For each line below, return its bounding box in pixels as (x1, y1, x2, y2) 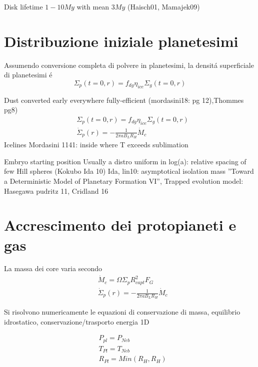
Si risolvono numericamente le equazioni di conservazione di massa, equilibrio (4, 307, 240, 317)
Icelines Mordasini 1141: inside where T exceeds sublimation (4, 139, 188, 150)
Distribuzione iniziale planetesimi (4, 30, 238, 51)
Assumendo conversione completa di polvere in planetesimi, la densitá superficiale (4, 59, 254, 70)
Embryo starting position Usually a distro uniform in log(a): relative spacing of (4, 156, 246, 166)
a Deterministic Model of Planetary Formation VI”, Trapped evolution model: (4, 175, 243, 186)
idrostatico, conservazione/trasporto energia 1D (4, 316, 149, 327)
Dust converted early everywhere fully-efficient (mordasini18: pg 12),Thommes (4, 94, 244, 105)
